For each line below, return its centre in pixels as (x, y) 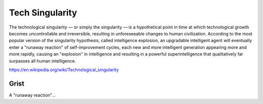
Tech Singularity (43, 13)
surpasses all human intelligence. (43, 61)
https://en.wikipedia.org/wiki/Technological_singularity (64, 70)
